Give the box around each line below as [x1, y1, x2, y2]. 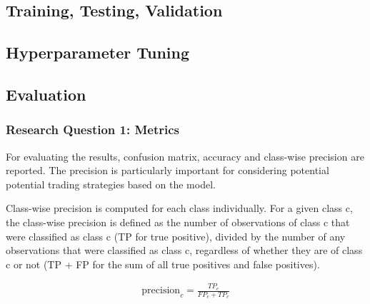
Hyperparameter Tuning [6, 41, 190, 64]
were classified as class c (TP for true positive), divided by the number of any [6, 228, 346, 243]
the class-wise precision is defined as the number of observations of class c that [6, 214, 350, 229]
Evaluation [6, 83, 86, 105]
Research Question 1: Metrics [6, 121, 179, 138]
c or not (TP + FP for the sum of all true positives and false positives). [6, 256, 320, 271]
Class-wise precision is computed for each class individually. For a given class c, [6, 201, 353, 216]
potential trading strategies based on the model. [6, 176, 216, 191]
